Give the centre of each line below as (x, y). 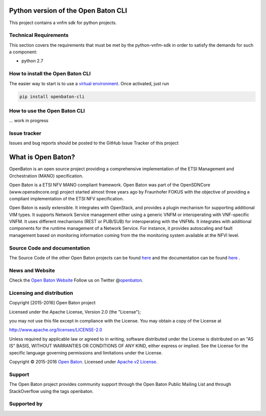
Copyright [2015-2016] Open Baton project (52, 303)
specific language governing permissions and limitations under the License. (86, 352)
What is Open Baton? (42, 157)
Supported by (26, 404)
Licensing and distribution (41, 293)
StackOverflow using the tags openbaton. (51, 391)
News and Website (32, 270)
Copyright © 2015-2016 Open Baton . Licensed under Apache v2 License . (83, 362)
